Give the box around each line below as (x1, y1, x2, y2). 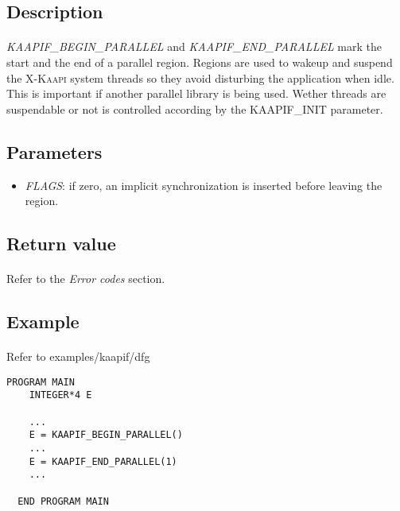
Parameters (6, 139, 103, 164)
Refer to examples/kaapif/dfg (6, 348, 150, 365)
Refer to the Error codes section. (6, 270, 165, 287)
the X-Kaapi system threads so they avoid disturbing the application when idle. (6, 69, 394, 86)
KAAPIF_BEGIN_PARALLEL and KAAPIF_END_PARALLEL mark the (6, 38, 383, 55)
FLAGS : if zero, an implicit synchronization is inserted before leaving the (25, 176, 383, 193)
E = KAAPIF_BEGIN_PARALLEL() (29, 429, 183, 441)
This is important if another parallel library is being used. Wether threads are (6, 85, 386, 102)
